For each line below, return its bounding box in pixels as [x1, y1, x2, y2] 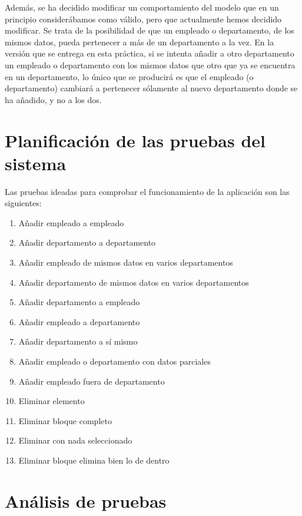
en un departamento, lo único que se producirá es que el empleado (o [5, 70, 254, 82]
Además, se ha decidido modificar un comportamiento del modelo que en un [5, 1, 279, 13]
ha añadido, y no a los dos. [5, 93, 102, 105]
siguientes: [5, 197, 42, 209]
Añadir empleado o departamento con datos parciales [18, 355, 211, 367]
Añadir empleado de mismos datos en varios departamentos [18, 256, 233, 269]
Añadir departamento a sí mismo [18, 335, 138, 348]
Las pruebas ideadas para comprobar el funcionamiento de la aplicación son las [5, 185, 290, 197]
